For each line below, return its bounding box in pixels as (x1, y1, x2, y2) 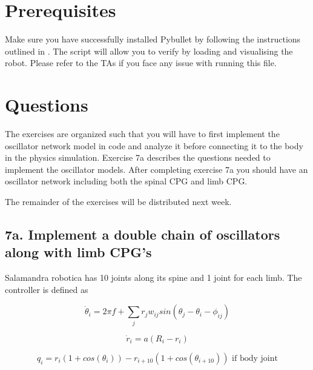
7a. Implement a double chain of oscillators (5, 224, 280, 243)
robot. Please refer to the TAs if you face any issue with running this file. (5, 56, 277, 69)
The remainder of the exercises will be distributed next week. (5, 195, 232, 207)
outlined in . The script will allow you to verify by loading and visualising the (5, 44, 293, 57)
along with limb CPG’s (5, 243, 152, 261)
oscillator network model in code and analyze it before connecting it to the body (5, 139, 303, 152)
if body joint (232, 354, 278, 363)
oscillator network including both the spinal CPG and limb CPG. (5, 175, 248, 187)
